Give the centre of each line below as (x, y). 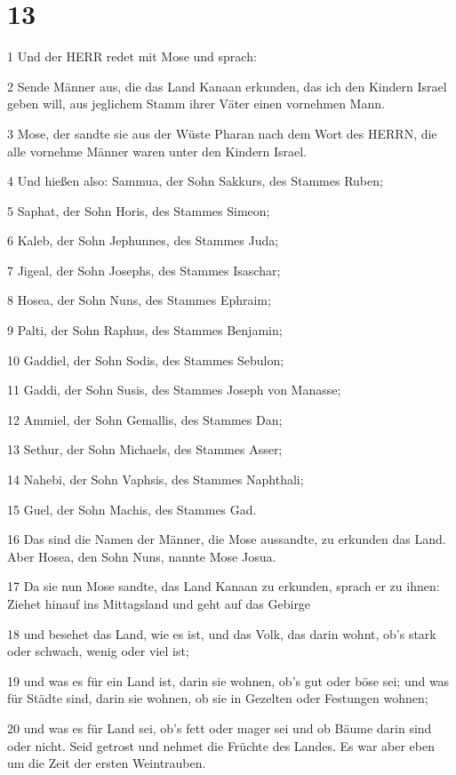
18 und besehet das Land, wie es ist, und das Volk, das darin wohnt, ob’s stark (222, 633)
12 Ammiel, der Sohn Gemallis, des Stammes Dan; (145, 419)
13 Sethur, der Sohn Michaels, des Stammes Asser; (145, 449)
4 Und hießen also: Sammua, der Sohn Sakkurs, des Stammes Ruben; (195, 181)
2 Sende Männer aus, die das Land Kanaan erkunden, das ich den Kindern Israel (227, 86)
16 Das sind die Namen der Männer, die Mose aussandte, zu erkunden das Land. (227, 539)
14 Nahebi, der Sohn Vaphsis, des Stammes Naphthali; (156, 479)
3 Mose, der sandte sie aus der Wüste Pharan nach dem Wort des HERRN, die (222, 133)
